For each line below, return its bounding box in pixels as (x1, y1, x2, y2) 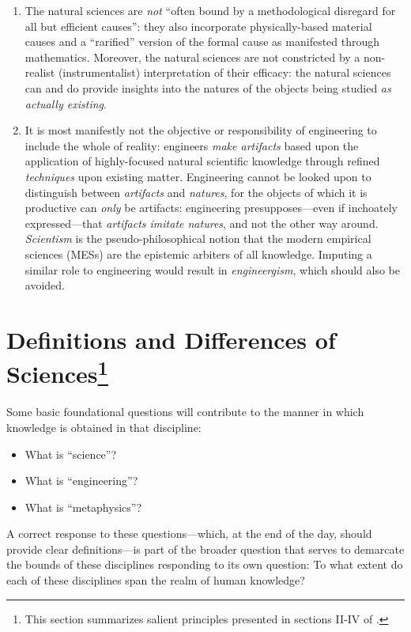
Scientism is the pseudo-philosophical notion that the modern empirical (25, 230, 371, 247)
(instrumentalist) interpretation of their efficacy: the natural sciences (58, 64, 391, 81)
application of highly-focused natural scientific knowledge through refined (25, 153, 380, 169)
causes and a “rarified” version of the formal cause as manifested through (25, 33, 380, 50)
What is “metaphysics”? (25, 498, 142, 515)
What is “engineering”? (25, 472, 138, 489)
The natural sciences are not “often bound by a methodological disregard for (25, 2, 396, 18)
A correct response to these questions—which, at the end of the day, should (6, 525, 372, 542)
